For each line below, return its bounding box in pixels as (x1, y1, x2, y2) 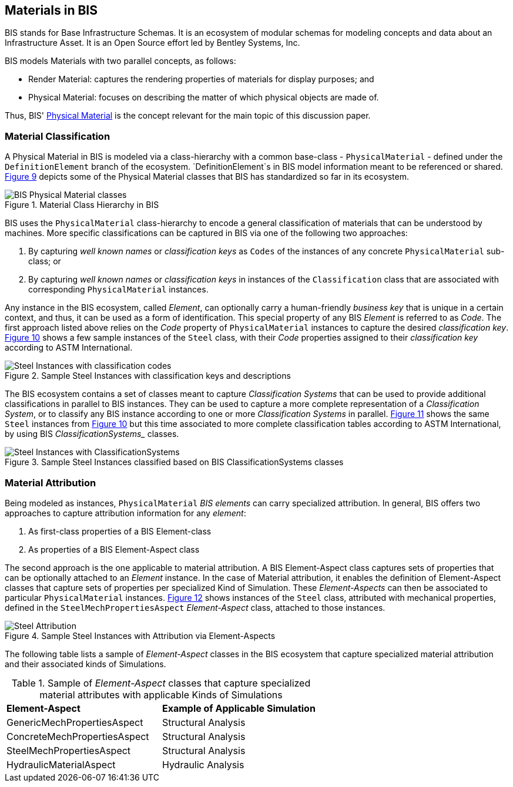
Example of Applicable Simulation (162, 702, 316, 714)
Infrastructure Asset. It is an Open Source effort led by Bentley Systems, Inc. (5, 38, 300, 48)
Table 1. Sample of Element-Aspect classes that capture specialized (11, 677, 311, 689)
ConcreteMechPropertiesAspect (6, 730, 149, 742)
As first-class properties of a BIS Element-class (28, 526, 212, 536)
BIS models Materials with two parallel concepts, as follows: (5, 56, 236, 66)
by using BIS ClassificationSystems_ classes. (5, 429, 179, 439)
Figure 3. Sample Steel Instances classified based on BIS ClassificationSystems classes (5, 457, 344, 468)
